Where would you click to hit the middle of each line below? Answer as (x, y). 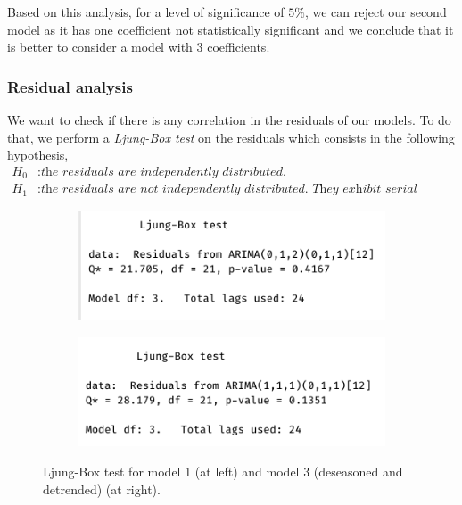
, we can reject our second (375, 12)
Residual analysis (70, 86)
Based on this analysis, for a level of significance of (146, 12)
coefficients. (239, 47)
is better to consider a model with (100, 47)
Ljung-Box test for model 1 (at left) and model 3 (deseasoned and (223, 471)
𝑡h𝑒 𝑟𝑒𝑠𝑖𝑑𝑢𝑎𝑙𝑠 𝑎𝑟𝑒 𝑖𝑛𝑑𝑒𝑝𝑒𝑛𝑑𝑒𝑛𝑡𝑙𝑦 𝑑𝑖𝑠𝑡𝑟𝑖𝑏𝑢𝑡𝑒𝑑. (164, 172)
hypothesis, (38, 155)
